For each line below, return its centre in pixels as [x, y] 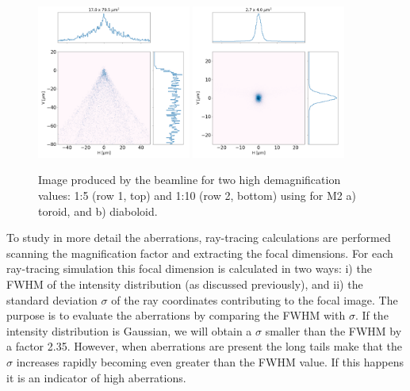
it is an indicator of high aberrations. [96, 377]
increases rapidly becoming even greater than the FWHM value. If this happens [210, 361]
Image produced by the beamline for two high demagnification [190, 180]
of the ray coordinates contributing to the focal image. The [255, 299]
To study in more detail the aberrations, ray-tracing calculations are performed [199, 238]
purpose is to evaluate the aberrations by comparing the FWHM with [176, 315]
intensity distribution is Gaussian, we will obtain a [129, 330]
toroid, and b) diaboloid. [98, 211]
